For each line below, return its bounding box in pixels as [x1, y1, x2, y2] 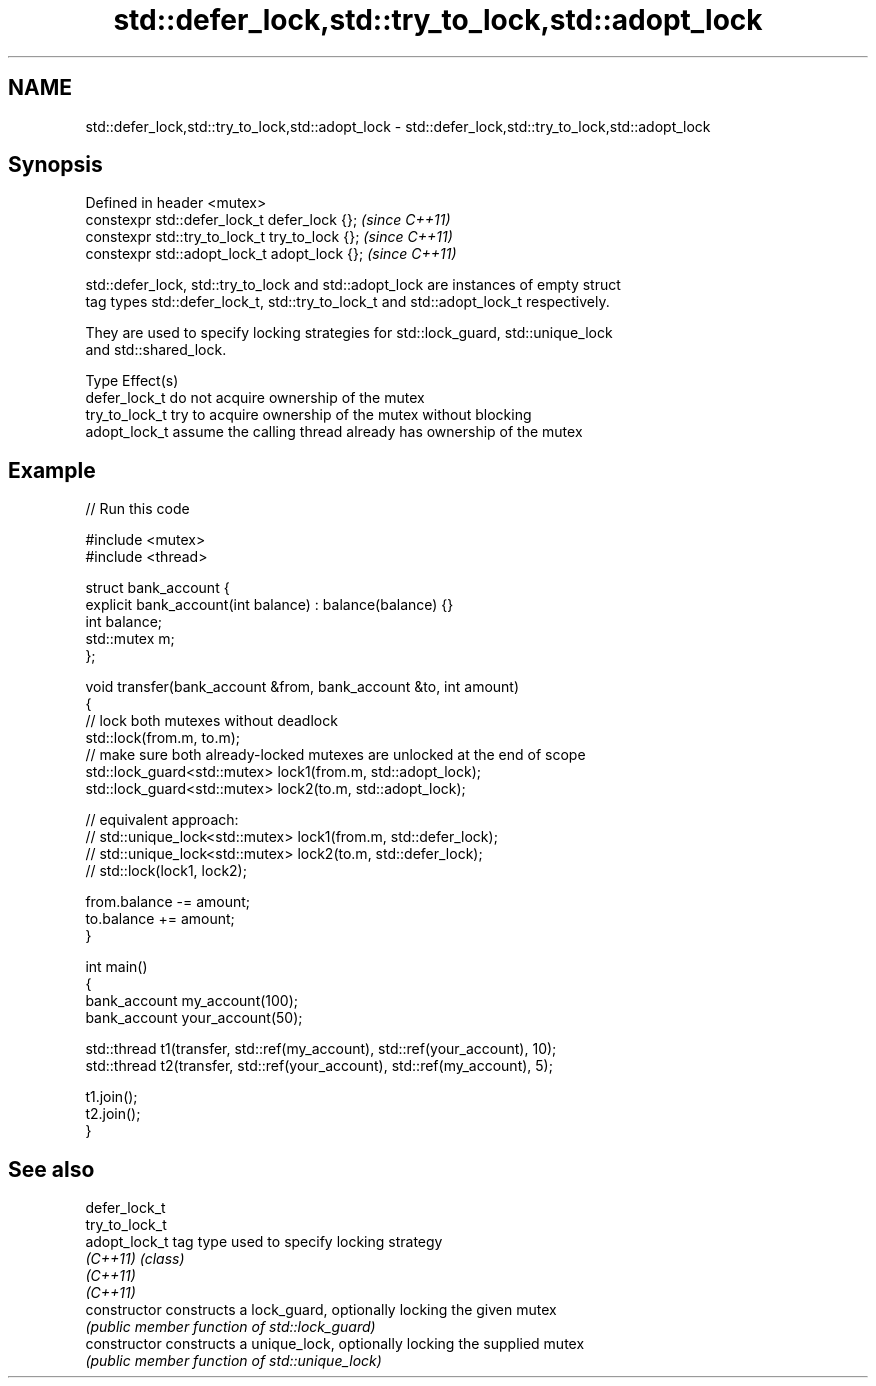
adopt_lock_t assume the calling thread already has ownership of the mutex [85, 423, 583, 441]
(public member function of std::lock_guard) [85, 1318, 376, 1336]
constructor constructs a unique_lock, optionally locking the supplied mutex [85, 1335, 585, 1353]
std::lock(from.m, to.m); [85, 729, 241, 747]
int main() [85, 958, 148, 976]
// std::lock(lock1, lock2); [85, 862, 247, 880]
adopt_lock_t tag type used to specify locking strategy [85, 1233, 443, 1251]
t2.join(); [85, 1105, 141, 1123]
